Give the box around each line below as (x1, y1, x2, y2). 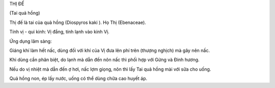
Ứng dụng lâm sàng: (9, 38, 52, 44)
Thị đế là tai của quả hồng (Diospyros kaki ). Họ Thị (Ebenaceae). (9, 19, 146, 25)
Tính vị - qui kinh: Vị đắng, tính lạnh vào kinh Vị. (9, 28, 109, 35)
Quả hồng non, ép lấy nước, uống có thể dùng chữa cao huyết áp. (9, 75, 148, 81)
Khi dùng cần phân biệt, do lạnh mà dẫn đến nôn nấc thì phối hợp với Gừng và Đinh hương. (9, 56, 200, 63)
